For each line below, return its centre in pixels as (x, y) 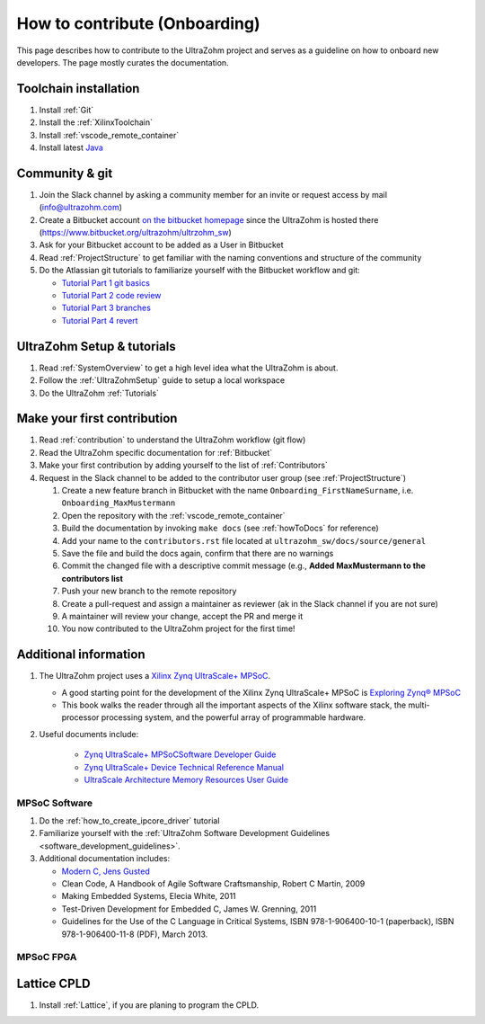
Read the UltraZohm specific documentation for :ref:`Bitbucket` (156, 452)
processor (80, 717)
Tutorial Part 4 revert (100, 320)
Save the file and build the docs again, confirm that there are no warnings (198, 553)
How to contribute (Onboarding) (138, 23)
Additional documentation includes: (105, 859)
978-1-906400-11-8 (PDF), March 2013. (135, 934)
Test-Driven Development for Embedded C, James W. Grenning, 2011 (189, 909)
